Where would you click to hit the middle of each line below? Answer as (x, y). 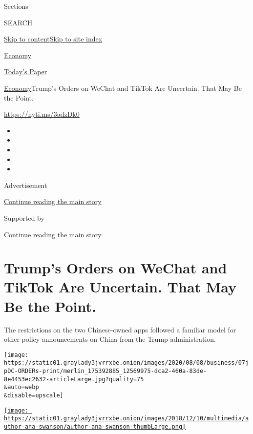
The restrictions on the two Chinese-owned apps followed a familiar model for (120, 329)
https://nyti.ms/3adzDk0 (42, 114)
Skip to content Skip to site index (53, 39)
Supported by (24, 217)
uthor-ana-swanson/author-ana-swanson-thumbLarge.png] (95, 427)
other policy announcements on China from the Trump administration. (110, 339)
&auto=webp (21, 387)
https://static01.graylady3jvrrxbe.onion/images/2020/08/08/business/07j (126, 363)
